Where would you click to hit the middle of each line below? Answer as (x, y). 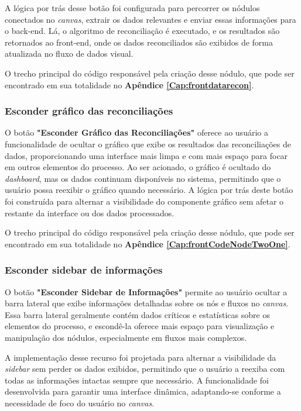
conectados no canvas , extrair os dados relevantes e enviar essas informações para (150, 19)
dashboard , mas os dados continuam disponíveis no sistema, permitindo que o (143, 178)
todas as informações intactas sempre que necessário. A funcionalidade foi (137, 380)
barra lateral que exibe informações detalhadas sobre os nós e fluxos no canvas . (147, 303)
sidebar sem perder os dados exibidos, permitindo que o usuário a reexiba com (145, 369)
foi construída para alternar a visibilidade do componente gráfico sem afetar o (144, 201)
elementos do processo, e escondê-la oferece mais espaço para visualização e (140, 326)
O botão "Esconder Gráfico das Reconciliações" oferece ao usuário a (136, 132)
